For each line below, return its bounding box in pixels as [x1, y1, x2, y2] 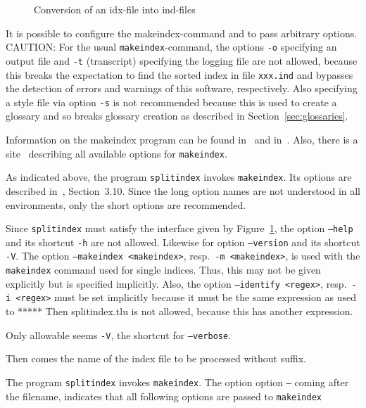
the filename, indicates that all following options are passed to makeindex [6, 388, 322, 403]
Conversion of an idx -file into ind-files [34, 2, 196, 16]
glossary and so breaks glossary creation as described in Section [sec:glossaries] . [6, 108, 348, 123]
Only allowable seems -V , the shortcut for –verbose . [6, 327, 232, 342]
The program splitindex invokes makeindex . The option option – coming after [6, 374, 349, 389]
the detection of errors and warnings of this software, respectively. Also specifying [6, 81, 358, 96]
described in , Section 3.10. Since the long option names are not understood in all [6, 183, 361, 198]
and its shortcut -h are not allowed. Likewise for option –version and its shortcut [6, 234, 360, 249]
